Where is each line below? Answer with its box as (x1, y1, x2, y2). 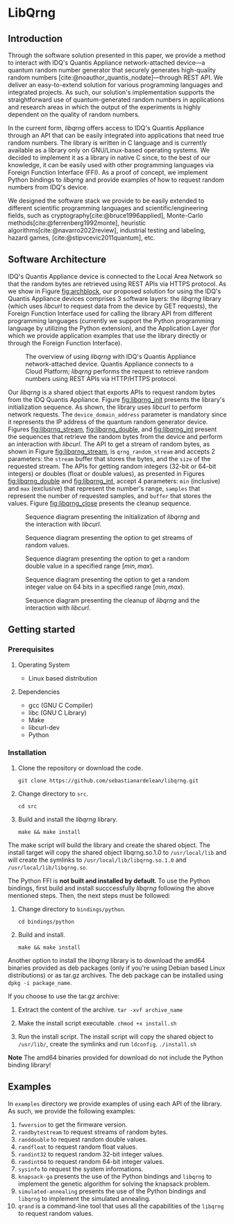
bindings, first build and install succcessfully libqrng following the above (8, 883, 215, 892)
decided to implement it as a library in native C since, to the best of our (8, 153, 211, 162)
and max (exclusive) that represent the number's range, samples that (8, 484, 201, 493)
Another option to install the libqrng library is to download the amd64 (8, 956, 206, 964)
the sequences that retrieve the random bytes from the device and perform (8, 432, 223, 440)
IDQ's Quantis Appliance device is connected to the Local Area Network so (8, 272, 223, 280)
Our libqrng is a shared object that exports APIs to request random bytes (8, 388, 216, 396)
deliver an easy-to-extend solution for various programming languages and (8, 81, 223, 88)
